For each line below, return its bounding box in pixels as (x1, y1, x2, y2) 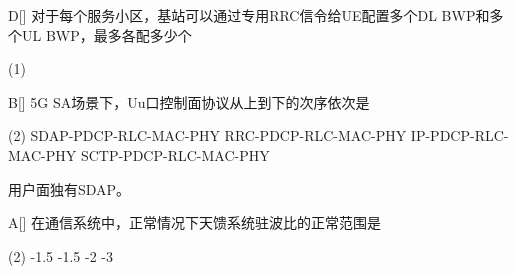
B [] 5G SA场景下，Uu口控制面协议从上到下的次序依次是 (8, 91, 370, 112)
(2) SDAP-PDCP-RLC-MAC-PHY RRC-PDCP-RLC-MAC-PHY (8, 125, 407, 146)
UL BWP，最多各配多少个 (21, 24, 192, 45)
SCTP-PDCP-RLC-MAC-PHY (80, 144, 270, 165)
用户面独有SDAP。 (8, 178, 131, 199)
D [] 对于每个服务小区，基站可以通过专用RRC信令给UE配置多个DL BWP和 (8, 5, 490, 25)
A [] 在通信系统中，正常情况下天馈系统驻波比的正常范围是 (8, 212, 381, 233)
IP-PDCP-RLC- (410, 125, 509, 146)
